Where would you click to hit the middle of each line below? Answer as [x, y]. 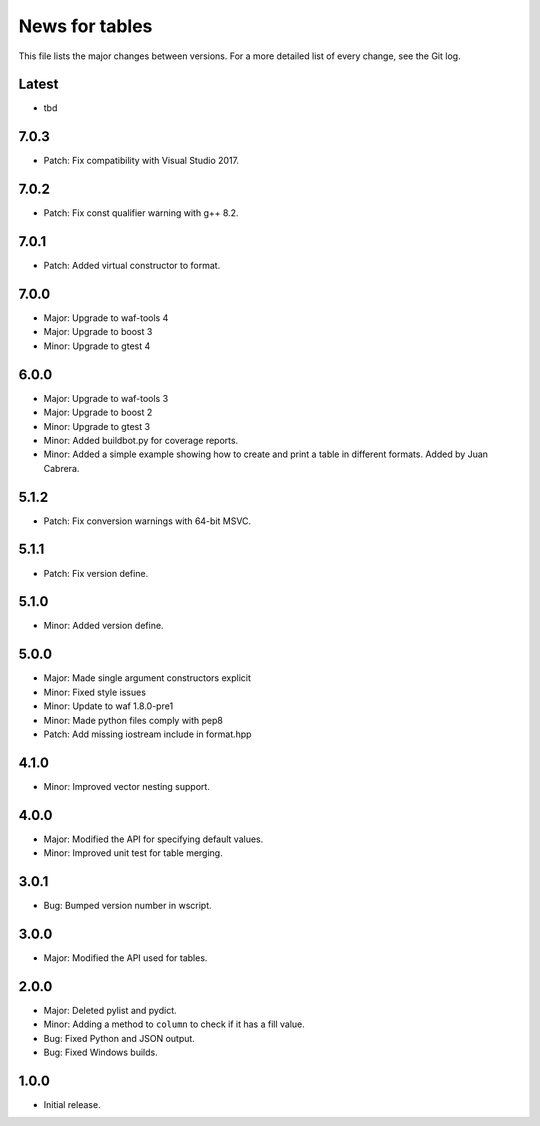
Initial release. [72, 1104]
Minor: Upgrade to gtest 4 [97, 346]
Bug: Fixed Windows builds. [101, 1052]
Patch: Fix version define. [96, 573]
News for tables [85, 26]
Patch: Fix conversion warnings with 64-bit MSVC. [147, 521]
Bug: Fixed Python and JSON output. [119, 1038]
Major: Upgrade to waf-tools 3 [106, 398]
